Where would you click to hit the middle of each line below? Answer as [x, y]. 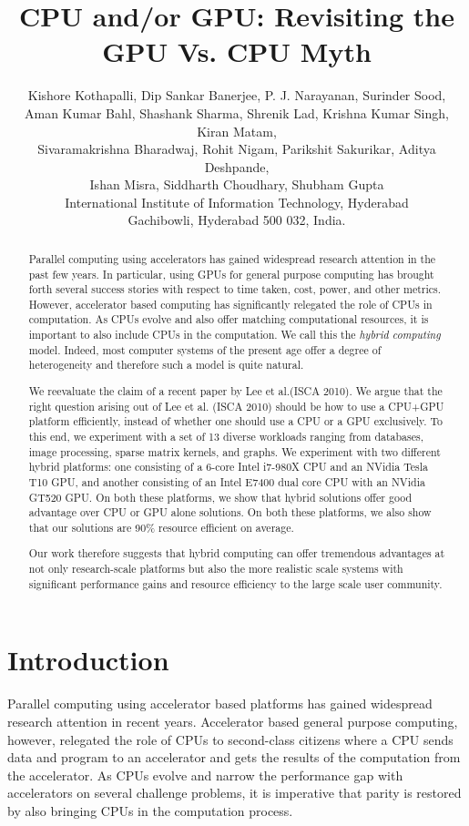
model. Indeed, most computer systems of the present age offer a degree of [205, 349]
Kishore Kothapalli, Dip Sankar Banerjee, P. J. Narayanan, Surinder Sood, [237, 95]
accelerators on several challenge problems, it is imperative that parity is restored [234, 793]
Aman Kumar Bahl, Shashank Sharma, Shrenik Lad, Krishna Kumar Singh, [237, 112]
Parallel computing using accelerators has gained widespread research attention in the [232, 258]
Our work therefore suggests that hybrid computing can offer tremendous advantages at [237, 553]
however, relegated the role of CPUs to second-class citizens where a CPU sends [230, 739]
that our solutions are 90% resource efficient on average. [161, 527]
